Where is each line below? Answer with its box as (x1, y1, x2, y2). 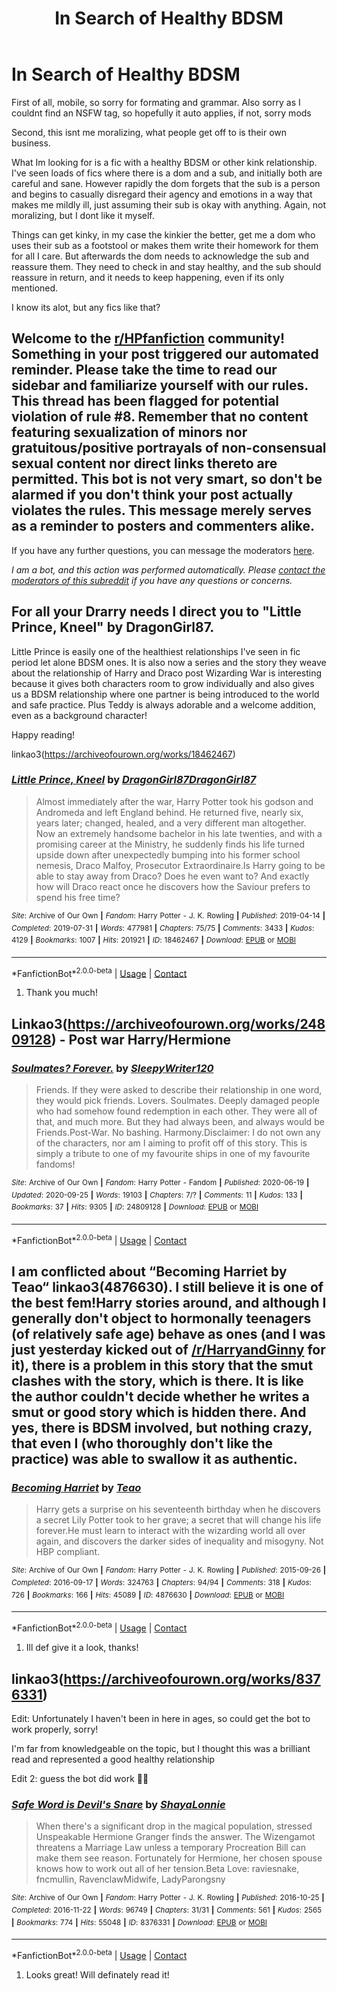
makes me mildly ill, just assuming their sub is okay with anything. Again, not (11, 198, 327, 211)
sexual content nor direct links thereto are (11, 455, 278, 472)
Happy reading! (11, 728, 75, 741)
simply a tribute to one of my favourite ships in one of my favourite (35, 1148, 311, 1160)
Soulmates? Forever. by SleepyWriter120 (11, 1061, 214, 1075)
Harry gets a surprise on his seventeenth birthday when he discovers (35, 1503, 321, 1516)
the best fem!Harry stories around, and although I (11, 1295, 327, 1312)
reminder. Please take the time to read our (11, 362, 278, 379)
